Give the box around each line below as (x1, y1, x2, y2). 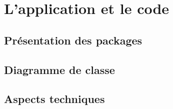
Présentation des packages (4, 32, 142, 47)
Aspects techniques (4, 91, 105, 106)
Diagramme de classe (4, 61, 115, 77)
